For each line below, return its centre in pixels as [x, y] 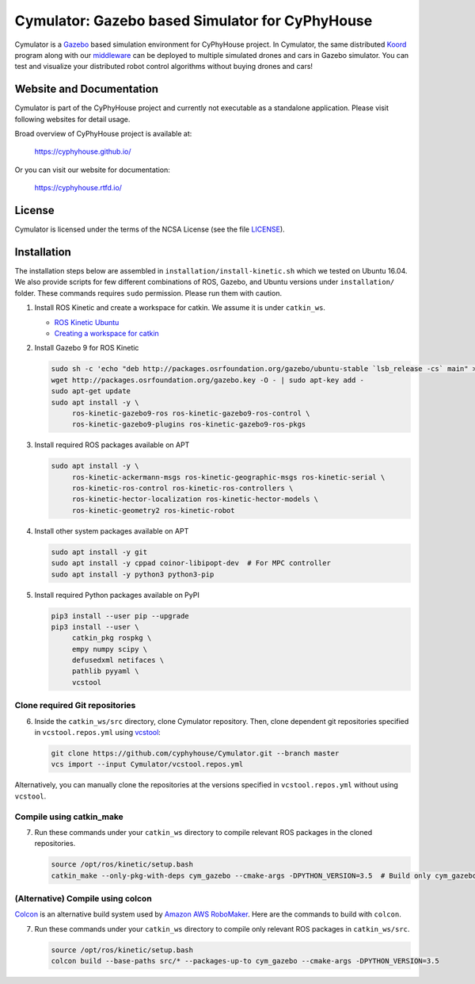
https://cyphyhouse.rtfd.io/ [78, 188]
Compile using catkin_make [69, 817]
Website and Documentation [86, 89]
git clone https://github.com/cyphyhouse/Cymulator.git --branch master [195, 753]
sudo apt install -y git [99, 552]
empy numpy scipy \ [110, 649]
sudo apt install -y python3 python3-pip [133, 574]
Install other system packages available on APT [112, 530]
